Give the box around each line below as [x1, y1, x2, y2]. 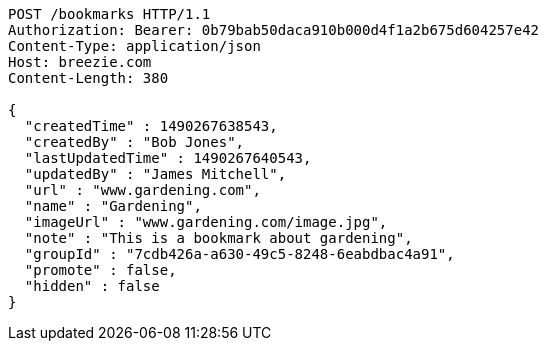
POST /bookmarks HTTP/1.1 [8, 6, 211, 22]
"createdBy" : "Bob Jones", [24, 134, 245, 150]
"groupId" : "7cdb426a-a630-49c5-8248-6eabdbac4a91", [24, 246, 455, 262]
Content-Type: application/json [8, 38, 261, 54]
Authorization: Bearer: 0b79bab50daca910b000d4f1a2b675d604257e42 [8, 22, 540, 38]
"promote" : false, [24, 262, 177, 278]
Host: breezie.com [8, 54, 152, 70]
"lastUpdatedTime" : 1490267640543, [24, 150, 312, 166]
